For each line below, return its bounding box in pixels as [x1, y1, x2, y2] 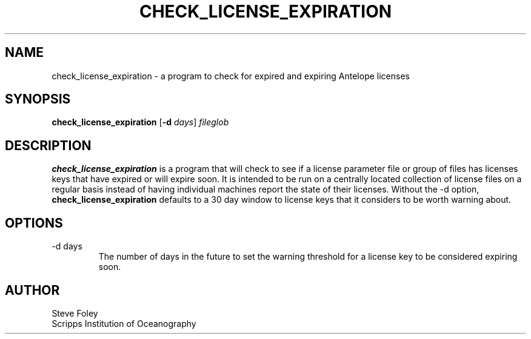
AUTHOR [5, 282, 60, 298]
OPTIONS [5, 215, 63, 231]
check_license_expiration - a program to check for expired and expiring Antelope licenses [52, 70, 410, 81]
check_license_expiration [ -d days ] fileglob [52, 117, 229, 128]
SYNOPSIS [5, 91, 71, 107]
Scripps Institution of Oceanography [52, 318, 196, 329]
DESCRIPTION [5, 137, 92, 153]
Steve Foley [52, 308, 98, 318]
